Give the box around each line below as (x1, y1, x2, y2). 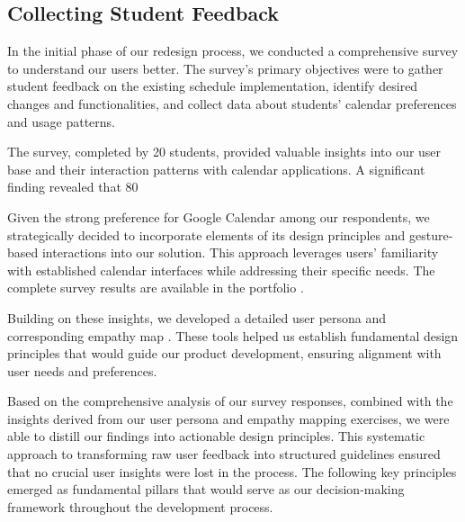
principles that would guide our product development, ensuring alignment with (7, 344, 442, 363)
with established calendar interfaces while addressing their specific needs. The (7, 260, 435, 279)
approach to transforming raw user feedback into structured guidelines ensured (7, 445, 441, 463)
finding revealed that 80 (7, 177, 139, 196)
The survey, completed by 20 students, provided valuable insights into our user (7, 142, 442, 161)
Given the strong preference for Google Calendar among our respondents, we (7, 207, 430, 226)
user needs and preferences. (7, 361, 157, 380)
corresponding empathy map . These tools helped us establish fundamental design (7, 326, 459, 345)
